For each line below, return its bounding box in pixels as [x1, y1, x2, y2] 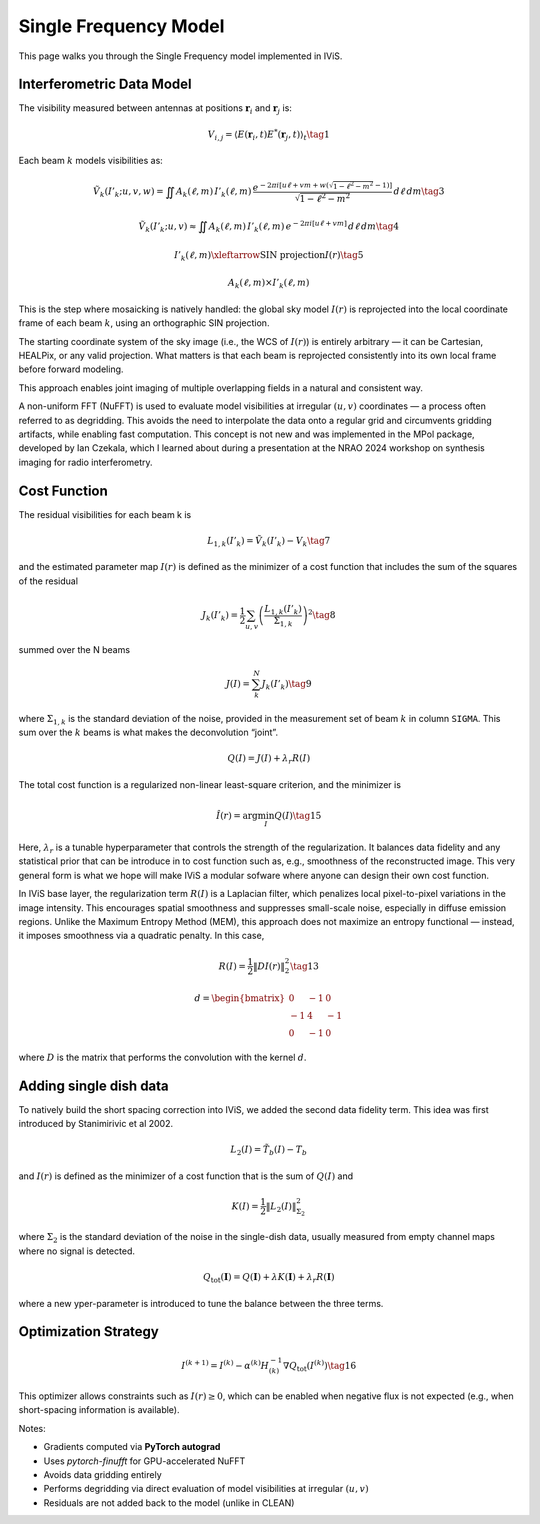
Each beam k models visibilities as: [18, 155, 164, 167]
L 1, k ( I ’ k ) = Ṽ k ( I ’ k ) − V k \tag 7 [206, 535, 331, 549]
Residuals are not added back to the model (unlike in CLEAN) [43, 1496, 295, 1509]
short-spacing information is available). [18, 1404, 180, 1416]
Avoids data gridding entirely [43, 1469, 162, 1481]
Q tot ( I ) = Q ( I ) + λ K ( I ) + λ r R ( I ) [202, 1271, 335, 1285]
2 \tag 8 [307, 608, 336, 620]
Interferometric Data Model [18, 76, 192, 93]
